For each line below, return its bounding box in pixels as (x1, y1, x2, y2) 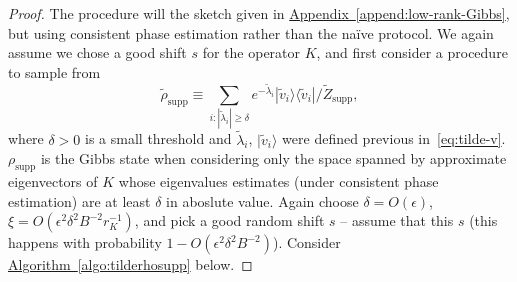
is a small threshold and (85, 128, 232, 149)
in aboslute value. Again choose (166, 190, 359, 211)
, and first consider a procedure (316, 42, 508, 63)
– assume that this (340, 210, 454, 231)
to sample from (8, 61, 101, 82)
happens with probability (8, 232, 162, 253)
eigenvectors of (8, 170, 98, 191)
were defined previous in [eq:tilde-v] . (282, 128, 506, 149)
